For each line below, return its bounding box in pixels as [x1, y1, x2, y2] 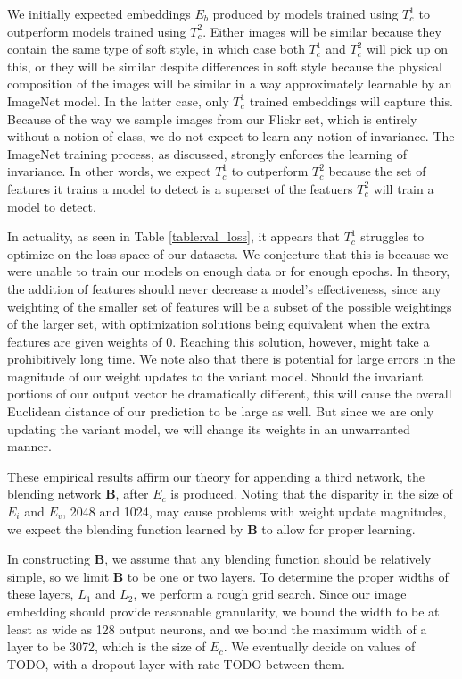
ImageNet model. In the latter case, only [7, 91, 229, 110]
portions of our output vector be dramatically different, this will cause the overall [7, 384, 452, 403]
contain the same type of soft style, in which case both [7, 39, 305, 58]
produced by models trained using [212, 4, 399, 22]
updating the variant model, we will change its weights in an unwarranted [7, 419, 410, 438]
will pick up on [366, 39, 448, 58]
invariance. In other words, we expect [7, 162, 211, 180]
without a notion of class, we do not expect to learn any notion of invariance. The [7, 127, 455, 146]
